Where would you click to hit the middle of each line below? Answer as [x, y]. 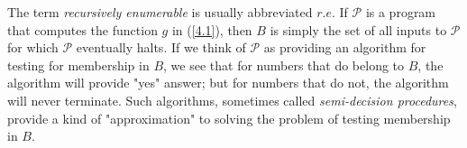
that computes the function [82, 29]
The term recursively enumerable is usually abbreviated [160, 12]
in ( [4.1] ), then [212, 29]
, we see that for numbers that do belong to [284, 65]
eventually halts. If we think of [161, 47]
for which [33, 47]
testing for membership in [78, 65]
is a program [401, 12]
